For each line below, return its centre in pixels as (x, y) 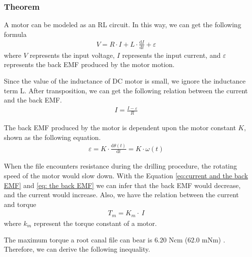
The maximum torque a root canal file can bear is (78, 239)
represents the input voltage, (72, 55)
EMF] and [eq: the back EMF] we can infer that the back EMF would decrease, (122, 185)
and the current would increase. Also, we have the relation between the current (121, 195)
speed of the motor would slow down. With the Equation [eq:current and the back (126, 176)
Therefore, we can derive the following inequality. (77, 249)
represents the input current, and (171, 55)
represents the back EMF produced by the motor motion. (89, 64)
